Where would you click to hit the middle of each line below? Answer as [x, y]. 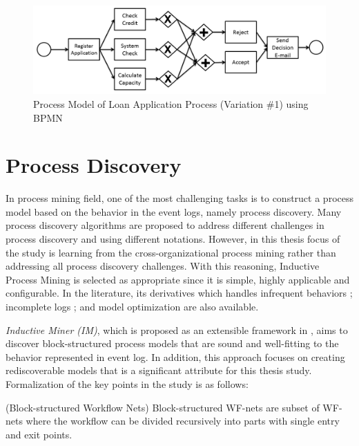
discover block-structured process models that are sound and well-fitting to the [172, 343]
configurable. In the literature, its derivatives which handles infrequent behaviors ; [179, 293]
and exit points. [39, 434]
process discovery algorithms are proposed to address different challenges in [165, 225]
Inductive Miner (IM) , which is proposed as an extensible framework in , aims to [177, 329]
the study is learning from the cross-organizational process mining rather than [171, 252]
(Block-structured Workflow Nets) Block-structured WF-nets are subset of [163, 407]
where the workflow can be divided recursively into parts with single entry [183, 421]
